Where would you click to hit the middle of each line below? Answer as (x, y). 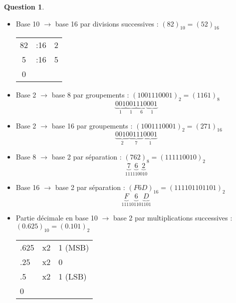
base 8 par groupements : (90, 95)
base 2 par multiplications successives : (173, 218)
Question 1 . (24, 6)
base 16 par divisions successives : (107, 23)
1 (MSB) (74, 247)
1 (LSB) (72, 276)
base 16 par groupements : (92, 125)
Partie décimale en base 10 (57, 218)
